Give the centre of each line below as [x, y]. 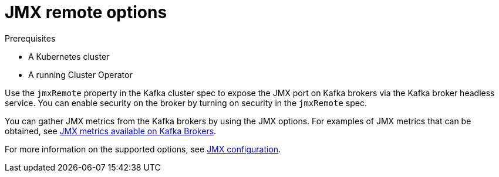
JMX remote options [86, 12]
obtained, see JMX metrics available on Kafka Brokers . [111, 131]
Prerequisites [30, 38]
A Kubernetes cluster [69, 56]
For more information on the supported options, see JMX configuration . [143, 149]
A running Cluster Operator [80, 74]
